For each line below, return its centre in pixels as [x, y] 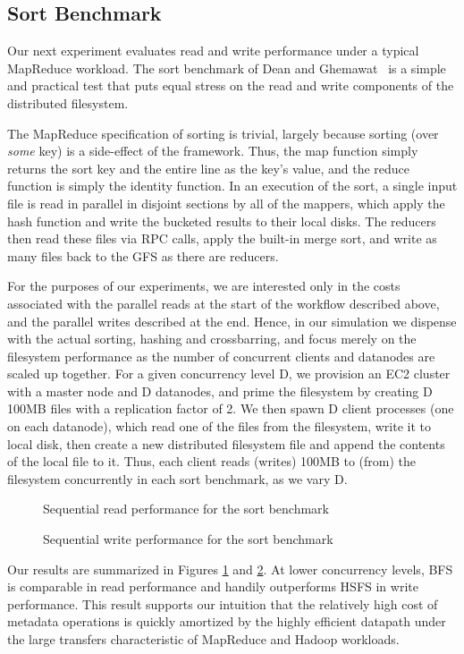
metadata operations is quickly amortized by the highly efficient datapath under [227, 621]
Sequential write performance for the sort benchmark [188, 539]
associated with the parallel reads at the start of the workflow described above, [224, 303]
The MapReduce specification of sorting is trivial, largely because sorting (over [223, 133]
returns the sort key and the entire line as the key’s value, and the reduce [209, 168]
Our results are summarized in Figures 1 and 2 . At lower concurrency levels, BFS [230, 569]
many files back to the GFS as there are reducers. [143, 255]
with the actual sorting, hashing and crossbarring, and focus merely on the [212, 339]
